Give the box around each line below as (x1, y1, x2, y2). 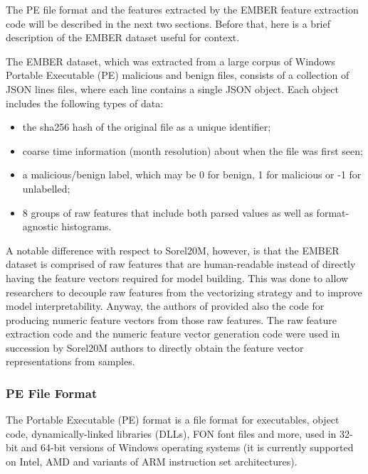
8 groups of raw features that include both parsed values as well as (22, 205, 313, 220)
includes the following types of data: (6, 95, 164, 110)
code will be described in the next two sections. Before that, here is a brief (6, 16, 331, 31)
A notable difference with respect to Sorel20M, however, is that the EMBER (6, 242, 340, 257)
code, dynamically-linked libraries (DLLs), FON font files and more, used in (6, 426, 337, 441)
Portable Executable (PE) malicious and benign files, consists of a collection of (6, 68, 349, 82)
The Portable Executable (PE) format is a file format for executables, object (6, 412, 340, 427)
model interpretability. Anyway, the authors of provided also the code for (6, 298, 325, 313)
